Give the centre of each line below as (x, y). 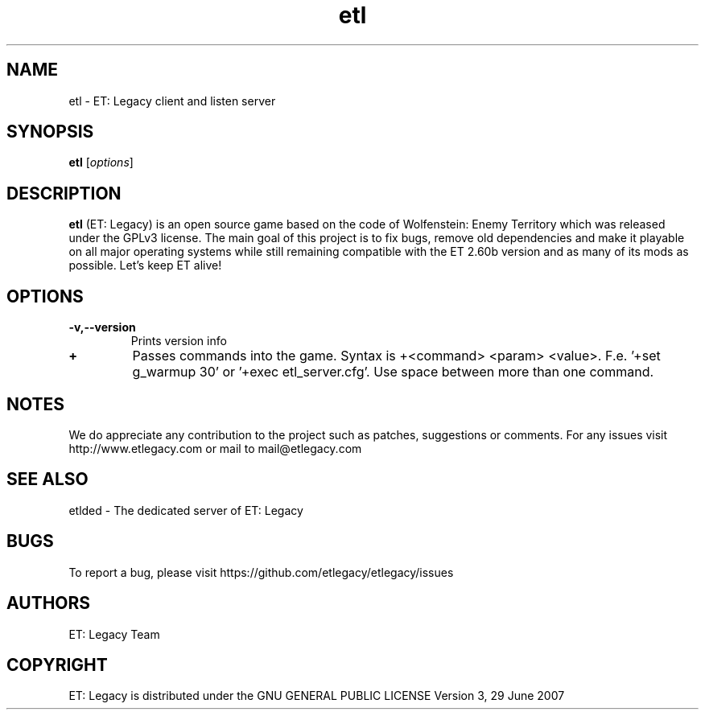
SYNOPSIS (50, 132)
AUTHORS (49, 603)
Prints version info (179, 341)
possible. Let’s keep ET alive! (145, 265)
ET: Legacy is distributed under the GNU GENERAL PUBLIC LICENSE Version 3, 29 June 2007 (317, 696)
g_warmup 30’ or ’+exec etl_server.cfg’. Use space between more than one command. (393, 372)
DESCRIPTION (64, 193)
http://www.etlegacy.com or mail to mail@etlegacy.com (215, 448)
